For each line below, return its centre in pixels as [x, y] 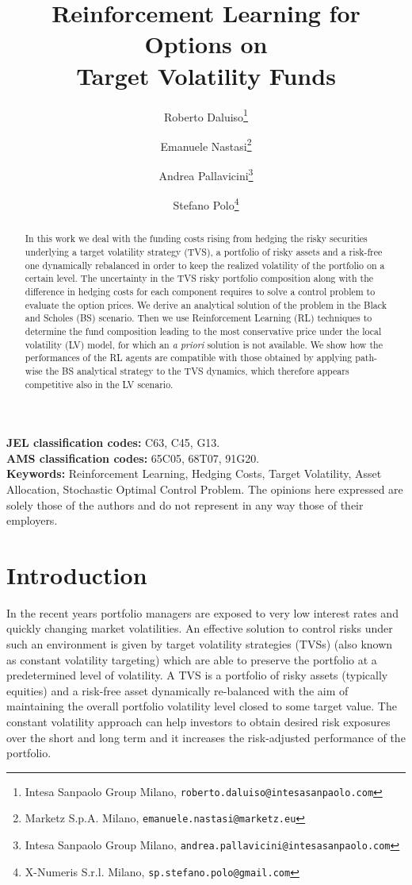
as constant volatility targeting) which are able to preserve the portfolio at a [192, 659]
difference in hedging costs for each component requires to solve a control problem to [200, 291]
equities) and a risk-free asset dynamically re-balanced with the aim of [177, 690]
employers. [32, 520]
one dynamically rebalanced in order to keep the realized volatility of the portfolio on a [205, 265]
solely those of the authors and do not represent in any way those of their [185, 504]
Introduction [77, 574]
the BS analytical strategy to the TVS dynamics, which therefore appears [197, 370]
